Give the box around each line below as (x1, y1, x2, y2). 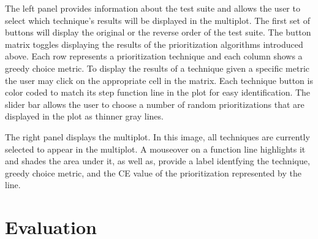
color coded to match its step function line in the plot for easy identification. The (5, 86, 311, 99)
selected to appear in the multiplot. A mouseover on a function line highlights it (5, 142, 306, 155)
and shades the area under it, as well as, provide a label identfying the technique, (5, 154, 310, 167)
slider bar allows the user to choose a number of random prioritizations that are (5, 97, 305, 110)
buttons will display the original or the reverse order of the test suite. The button (5, 26, 311, 39)
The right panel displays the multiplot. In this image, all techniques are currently (5, 130, 310, 143)
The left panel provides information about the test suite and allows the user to (5, 2, 300, 14)
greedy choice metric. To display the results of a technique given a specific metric (5, 61, 310, 74)
